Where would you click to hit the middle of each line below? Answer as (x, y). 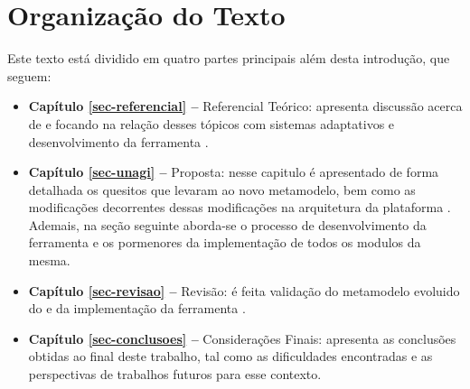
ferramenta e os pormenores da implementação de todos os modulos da (225, 242)
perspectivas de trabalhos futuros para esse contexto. (175, 374)
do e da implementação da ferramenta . (137, 308)
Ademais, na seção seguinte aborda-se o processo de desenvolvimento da (227, 224)
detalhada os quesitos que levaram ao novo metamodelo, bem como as (222, 189)
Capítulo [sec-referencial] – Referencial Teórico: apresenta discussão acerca (245, 106)
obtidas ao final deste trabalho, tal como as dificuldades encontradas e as (230, 356)
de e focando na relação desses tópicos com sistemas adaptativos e (211, 123)
